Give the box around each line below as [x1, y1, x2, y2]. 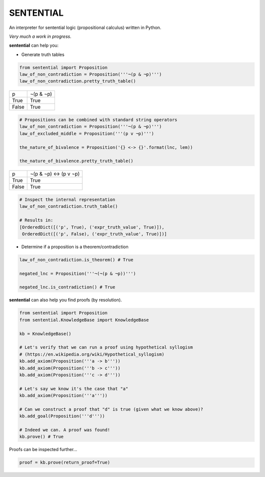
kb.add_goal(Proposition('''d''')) [19, 413, 105, 419]
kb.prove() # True [19, 434, 64, 440]
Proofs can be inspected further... [9, 447, 78, 452]
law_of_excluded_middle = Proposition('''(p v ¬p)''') [19, 131, 154, 136]
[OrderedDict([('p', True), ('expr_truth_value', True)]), [19, 224, 164, 230]
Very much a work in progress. [9, 33, 72, 39]
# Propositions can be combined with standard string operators [19, 117, 178, 123]
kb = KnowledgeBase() [19, 331, 72, 337]
